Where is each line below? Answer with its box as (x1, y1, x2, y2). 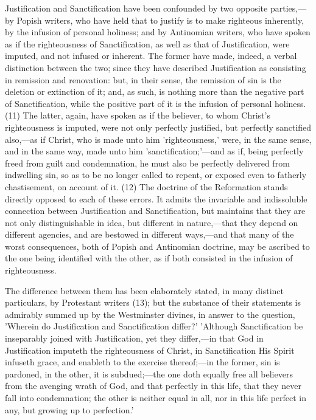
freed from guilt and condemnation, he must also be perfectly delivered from (5, 156, 290, 169)
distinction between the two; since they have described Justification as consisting (5, 61, 306, 74)
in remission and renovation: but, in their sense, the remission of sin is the (5, 73, 281, 86)
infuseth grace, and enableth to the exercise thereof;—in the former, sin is (5, 356, 280, 368)
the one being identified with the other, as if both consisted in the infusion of (5, 252, 293, 264)
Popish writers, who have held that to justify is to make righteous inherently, (16, 13, 304, 26)
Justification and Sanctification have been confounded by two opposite (5, 2, 268, 14)
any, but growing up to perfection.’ (5, 403, 134, 416)
